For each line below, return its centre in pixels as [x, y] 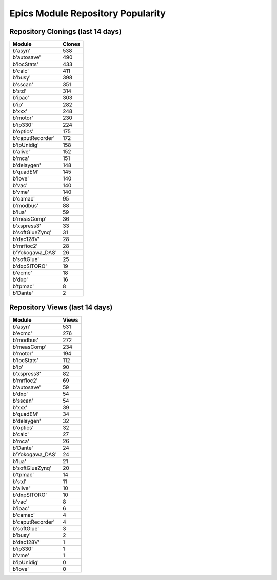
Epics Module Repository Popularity [88, 13]
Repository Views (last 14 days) [61, 307]
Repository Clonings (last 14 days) [65, 32]
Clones [71, 44]
